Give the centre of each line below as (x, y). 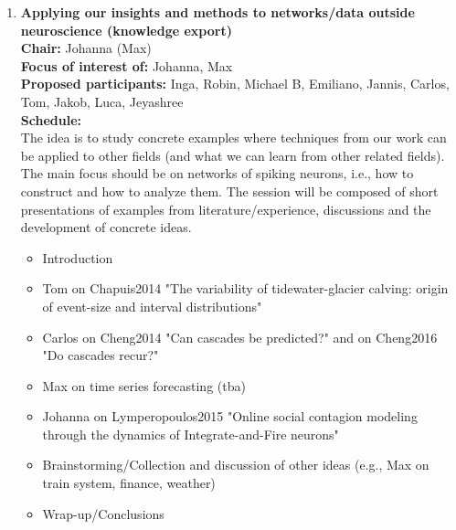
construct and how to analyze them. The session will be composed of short (229, 191)
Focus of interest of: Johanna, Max (127, 65)
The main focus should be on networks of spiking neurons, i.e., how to (217, 173)
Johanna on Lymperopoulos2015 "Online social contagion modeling (230, 416)
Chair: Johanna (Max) (86, 48)
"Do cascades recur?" (101, 355)
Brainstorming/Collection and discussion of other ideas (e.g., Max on (236, 465)
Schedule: (51, 119)
